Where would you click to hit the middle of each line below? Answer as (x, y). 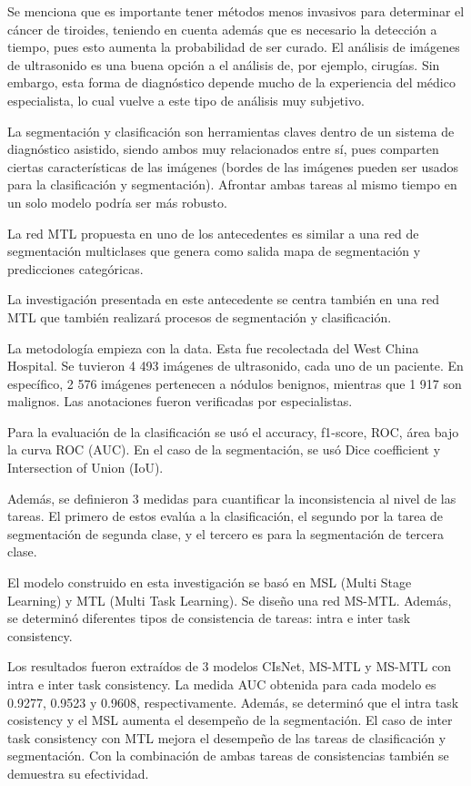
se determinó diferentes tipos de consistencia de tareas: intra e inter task (209, 618)
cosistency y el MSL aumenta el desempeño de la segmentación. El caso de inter (230, 720)
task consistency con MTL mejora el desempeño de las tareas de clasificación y (227, 737)
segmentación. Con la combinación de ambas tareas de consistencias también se (228, 755)
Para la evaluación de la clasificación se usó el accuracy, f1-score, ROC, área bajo (233, 431)
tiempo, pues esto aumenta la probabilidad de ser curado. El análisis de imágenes (234, 47)
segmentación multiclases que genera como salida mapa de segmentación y (214, 251)
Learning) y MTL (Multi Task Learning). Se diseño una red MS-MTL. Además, (230, 600)
